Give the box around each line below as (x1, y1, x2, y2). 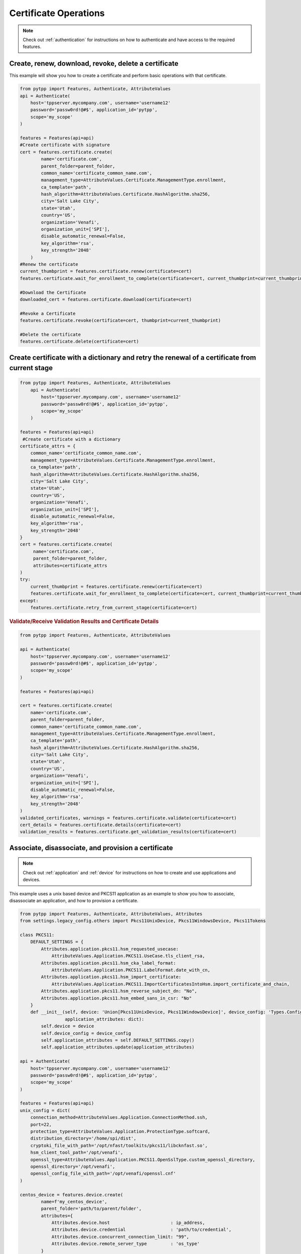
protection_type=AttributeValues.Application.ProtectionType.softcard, (30, 1129, 211, 1135)
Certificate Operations (9, 8, 105, 19)
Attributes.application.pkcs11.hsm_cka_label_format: (41, 960, 176, 966)
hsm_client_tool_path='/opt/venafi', (30, 1150, 123, 1156)
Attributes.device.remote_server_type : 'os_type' (51, 1241, 200, 1246)
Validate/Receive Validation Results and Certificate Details (9, 617, 159, 624)
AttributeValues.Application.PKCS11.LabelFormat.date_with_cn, (51, 967, 211, 973)
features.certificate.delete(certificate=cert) (20, 339, 139, 345)
